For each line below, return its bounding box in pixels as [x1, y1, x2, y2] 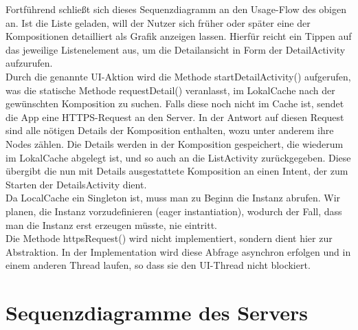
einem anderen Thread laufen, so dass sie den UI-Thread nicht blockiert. [5, 258, 311, 272]
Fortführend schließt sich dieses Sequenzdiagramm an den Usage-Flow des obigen [5, 2, 347, 16]
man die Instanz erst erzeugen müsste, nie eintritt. [5, 217, 217, 232]
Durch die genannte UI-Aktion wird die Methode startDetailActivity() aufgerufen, [5, 69, 351, 83]
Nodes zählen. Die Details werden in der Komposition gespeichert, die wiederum [5, 136, 344, 151]
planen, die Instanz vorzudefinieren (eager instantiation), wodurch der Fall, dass [5, 203, 342, 218]
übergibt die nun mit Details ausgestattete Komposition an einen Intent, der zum [5, 164, 348, 178]
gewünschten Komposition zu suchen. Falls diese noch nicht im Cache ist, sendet [5, 96, 344, 111]
